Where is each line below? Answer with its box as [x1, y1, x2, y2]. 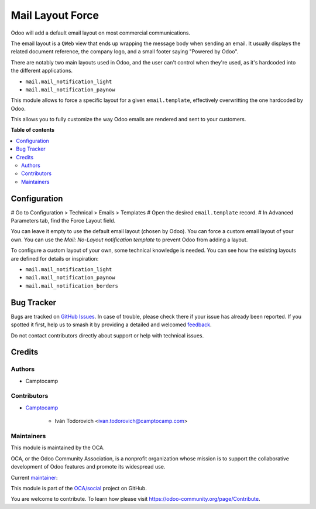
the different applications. [11, 67, 73, 74]
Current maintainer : [11, 474, 58, 481]
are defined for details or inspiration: [11, 255, 99, 262]
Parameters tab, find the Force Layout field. [11, 217, 116, 224]
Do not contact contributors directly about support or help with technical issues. [11, 332, 204, 339]
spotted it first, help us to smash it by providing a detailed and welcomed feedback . [11, 321, 212, 328]
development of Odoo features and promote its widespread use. [11, 463, 166, 470]
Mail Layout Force [11, 9, 99, 22]
